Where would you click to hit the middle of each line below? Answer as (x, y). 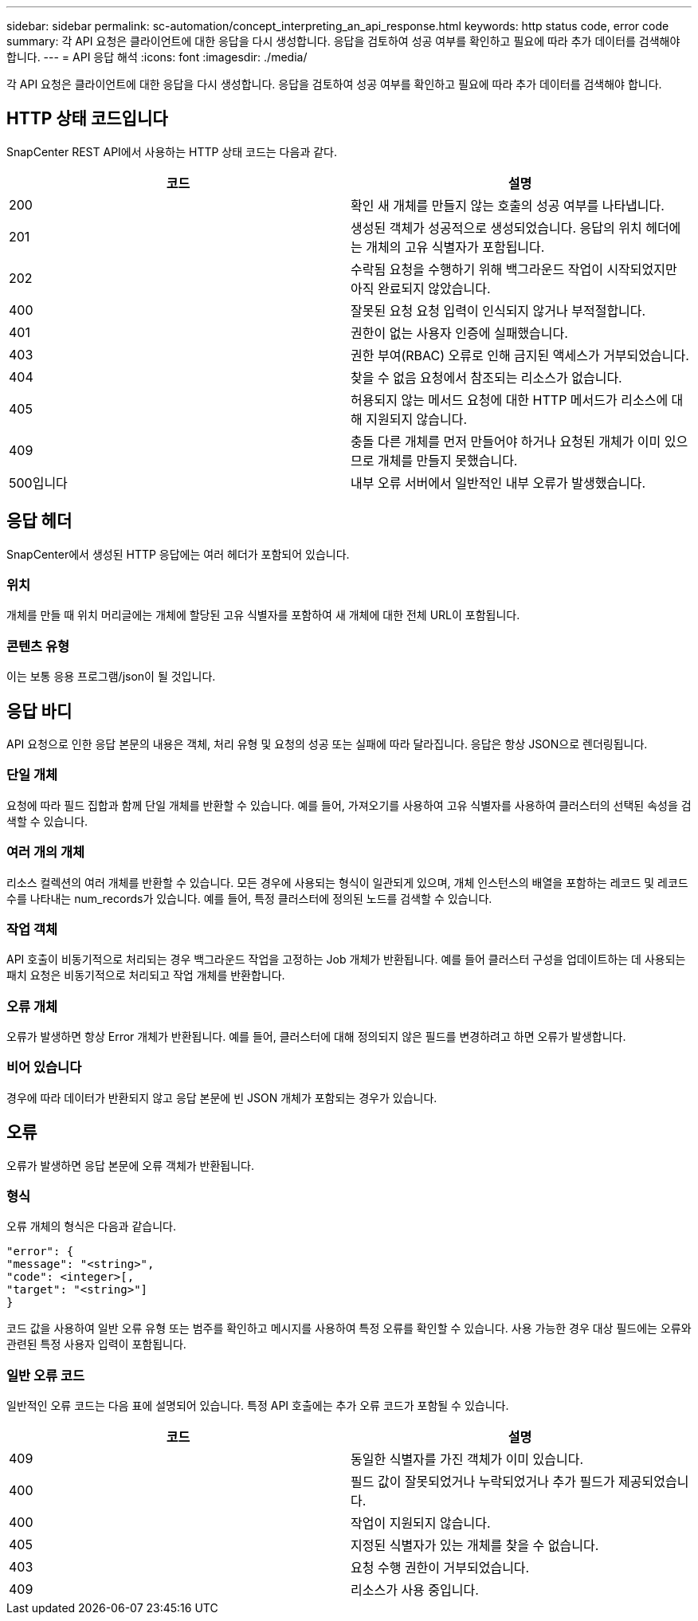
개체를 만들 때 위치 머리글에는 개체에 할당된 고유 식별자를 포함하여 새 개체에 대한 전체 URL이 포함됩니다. (263, 615)
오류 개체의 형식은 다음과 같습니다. (91, 1227)
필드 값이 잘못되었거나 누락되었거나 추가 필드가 (483, 1482)
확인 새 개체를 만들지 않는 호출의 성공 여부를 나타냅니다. (508, 205)
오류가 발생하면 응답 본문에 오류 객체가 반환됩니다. (131, 1165)
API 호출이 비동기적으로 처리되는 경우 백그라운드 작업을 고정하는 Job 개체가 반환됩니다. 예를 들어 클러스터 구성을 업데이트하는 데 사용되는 (346, 960)
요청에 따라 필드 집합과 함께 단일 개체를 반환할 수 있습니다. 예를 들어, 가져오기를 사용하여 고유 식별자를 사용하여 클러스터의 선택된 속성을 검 (349, 805)
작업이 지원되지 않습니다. (421, 1523)
